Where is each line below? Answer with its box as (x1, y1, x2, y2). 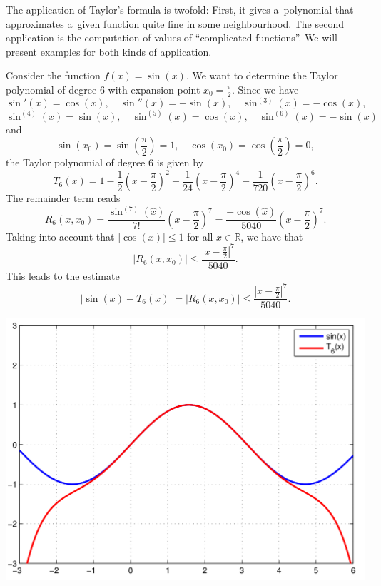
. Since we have (231, 81, 299, 96)
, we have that (240, 228, 303, 243)
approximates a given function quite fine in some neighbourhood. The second (6, 16, 345, 31)
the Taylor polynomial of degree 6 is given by (6, 155, 204, 170)
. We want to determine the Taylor (186, 68, 338, 83)
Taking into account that (6, 228, 115, 243)
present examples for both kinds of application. (6, 44, 212, 59)
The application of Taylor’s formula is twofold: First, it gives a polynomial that (6, 2, 354, 16)
